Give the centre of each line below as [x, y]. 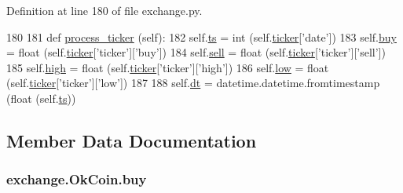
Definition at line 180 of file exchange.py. [104, 10]
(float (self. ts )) [41, 98]
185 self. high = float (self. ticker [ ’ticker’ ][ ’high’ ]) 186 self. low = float [168, 67]
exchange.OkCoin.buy [77, 179]
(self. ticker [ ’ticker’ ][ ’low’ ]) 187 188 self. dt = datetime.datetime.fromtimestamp [193, 83]
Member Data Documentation [132, 140]
